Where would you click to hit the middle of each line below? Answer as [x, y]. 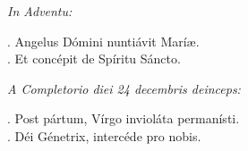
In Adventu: [40, 11]
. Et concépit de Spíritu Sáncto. [94, 59]
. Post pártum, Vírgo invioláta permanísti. [124, 118]
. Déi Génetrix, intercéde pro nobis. [104, 135]
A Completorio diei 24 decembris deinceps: [124, 88]
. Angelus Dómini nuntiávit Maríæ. [103, 41]
